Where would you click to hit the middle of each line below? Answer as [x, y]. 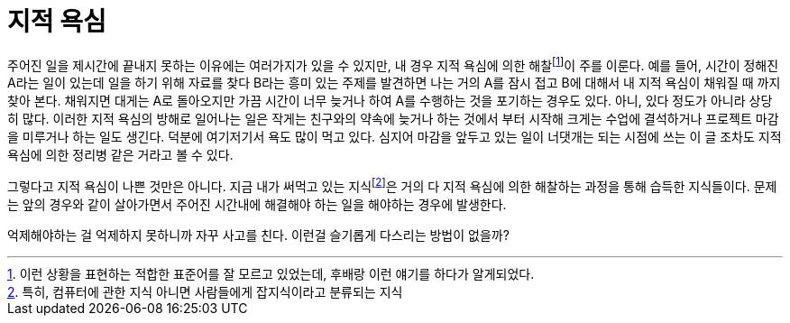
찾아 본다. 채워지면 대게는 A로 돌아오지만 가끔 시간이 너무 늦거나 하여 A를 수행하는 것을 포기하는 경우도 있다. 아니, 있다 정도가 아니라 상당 [390, 101]
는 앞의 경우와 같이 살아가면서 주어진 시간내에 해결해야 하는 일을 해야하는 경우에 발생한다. [257, 205]
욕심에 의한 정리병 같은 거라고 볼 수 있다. [120, 155]
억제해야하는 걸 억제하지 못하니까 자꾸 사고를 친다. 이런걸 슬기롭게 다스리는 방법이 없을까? [258, 235]
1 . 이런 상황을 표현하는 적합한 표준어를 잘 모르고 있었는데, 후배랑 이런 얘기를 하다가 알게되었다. [271, 274]
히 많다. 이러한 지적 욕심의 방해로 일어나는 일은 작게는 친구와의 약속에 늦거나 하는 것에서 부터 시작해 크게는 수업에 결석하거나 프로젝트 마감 [393, 119]
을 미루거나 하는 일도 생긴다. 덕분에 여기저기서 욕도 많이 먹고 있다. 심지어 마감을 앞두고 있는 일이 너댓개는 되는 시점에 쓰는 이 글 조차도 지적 [395, 137]
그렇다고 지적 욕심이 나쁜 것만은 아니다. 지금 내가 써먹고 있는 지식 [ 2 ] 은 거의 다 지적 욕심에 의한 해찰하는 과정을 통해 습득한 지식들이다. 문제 [392, 185]
